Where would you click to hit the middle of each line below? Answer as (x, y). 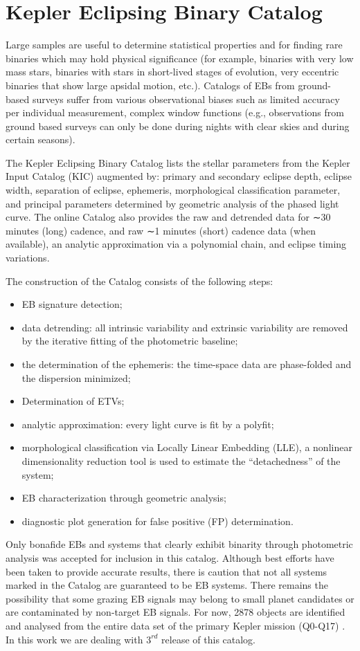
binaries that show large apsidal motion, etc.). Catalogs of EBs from (150, 85)
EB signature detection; (72, 304)
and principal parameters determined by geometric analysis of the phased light (172, 203)
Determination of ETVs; (73, 401)
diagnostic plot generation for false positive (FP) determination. (157, 521)
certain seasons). (40, 139)
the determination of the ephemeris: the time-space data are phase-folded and (187, 364)
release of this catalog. (209, 639)
